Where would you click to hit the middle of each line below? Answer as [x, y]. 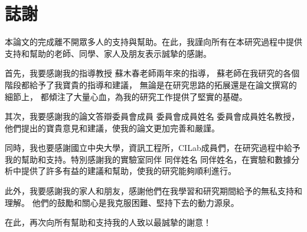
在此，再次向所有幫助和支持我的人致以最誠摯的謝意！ [108, 222]
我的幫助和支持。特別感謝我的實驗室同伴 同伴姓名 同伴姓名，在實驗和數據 [148, 159]
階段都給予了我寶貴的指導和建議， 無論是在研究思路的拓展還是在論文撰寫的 [151, 84]
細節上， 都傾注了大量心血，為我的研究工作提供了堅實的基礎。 [126, 96]
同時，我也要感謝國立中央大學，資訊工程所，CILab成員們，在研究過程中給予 [153, 148]
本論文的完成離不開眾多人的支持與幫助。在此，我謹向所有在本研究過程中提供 [153, 42]
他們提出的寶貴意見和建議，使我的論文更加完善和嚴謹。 [112, 128]
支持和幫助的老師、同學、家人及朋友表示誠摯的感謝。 [108, 53]
